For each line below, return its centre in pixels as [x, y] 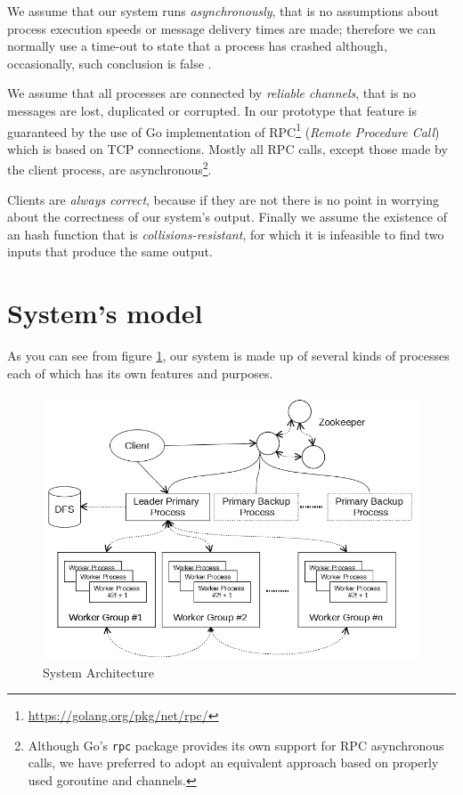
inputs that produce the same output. [110, 251]
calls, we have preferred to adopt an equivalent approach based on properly [233, 763]
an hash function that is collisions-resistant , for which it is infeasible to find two [226, 234]
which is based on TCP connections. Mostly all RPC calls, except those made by [227, 148]
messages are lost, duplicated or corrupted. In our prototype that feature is [212, 110]
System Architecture [98, 672]
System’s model [105, 313]
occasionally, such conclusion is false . [110, 63]
